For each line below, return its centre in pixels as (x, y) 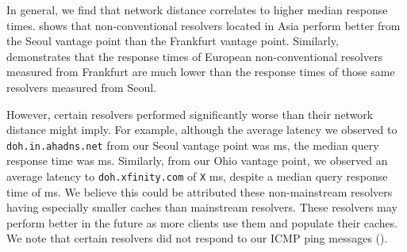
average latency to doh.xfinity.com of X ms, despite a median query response (197, 176)
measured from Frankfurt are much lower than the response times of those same (201, 72)
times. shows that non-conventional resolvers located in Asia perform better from (203, 25)
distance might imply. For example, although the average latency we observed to (202, 130)
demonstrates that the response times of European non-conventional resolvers (195, 56)
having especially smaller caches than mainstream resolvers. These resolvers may (202, 207)
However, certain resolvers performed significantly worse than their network (190, 114)
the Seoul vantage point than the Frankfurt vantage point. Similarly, (173, 41)
